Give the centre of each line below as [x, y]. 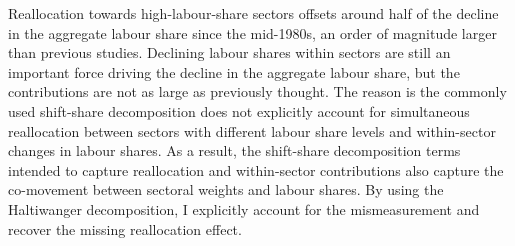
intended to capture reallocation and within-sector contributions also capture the [256, 169]
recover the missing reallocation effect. [125, 228]
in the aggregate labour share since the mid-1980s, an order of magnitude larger [252, 32]
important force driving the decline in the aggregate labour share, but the [234, 71]
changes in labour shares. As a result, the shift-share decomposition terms [234, 150]
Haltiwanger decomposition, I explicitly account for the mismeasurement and [244, 208]
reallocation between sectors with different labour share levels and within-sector [252, 130]
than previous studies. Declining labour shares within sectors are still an [229, 52]
